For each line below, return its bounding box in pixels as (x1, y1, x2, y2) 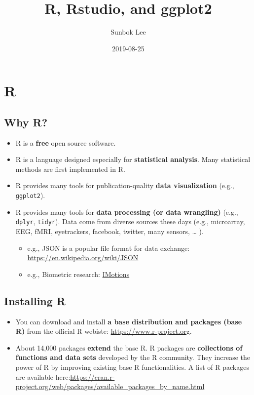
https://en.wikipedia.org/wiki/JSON (27, 252, 139, 263)
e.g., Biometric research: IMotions (27, 269, 130, 279)
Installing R (4, 293, 66, 308)
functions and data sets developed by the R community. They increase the (15, 352, 251, 362)
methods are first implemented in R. (15, 163, 125, 174)
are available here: (15, 371, 71, 382)
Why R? (4, 114, 48, 129)
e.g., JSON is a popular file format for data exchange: (27, 242, 190, 253)
